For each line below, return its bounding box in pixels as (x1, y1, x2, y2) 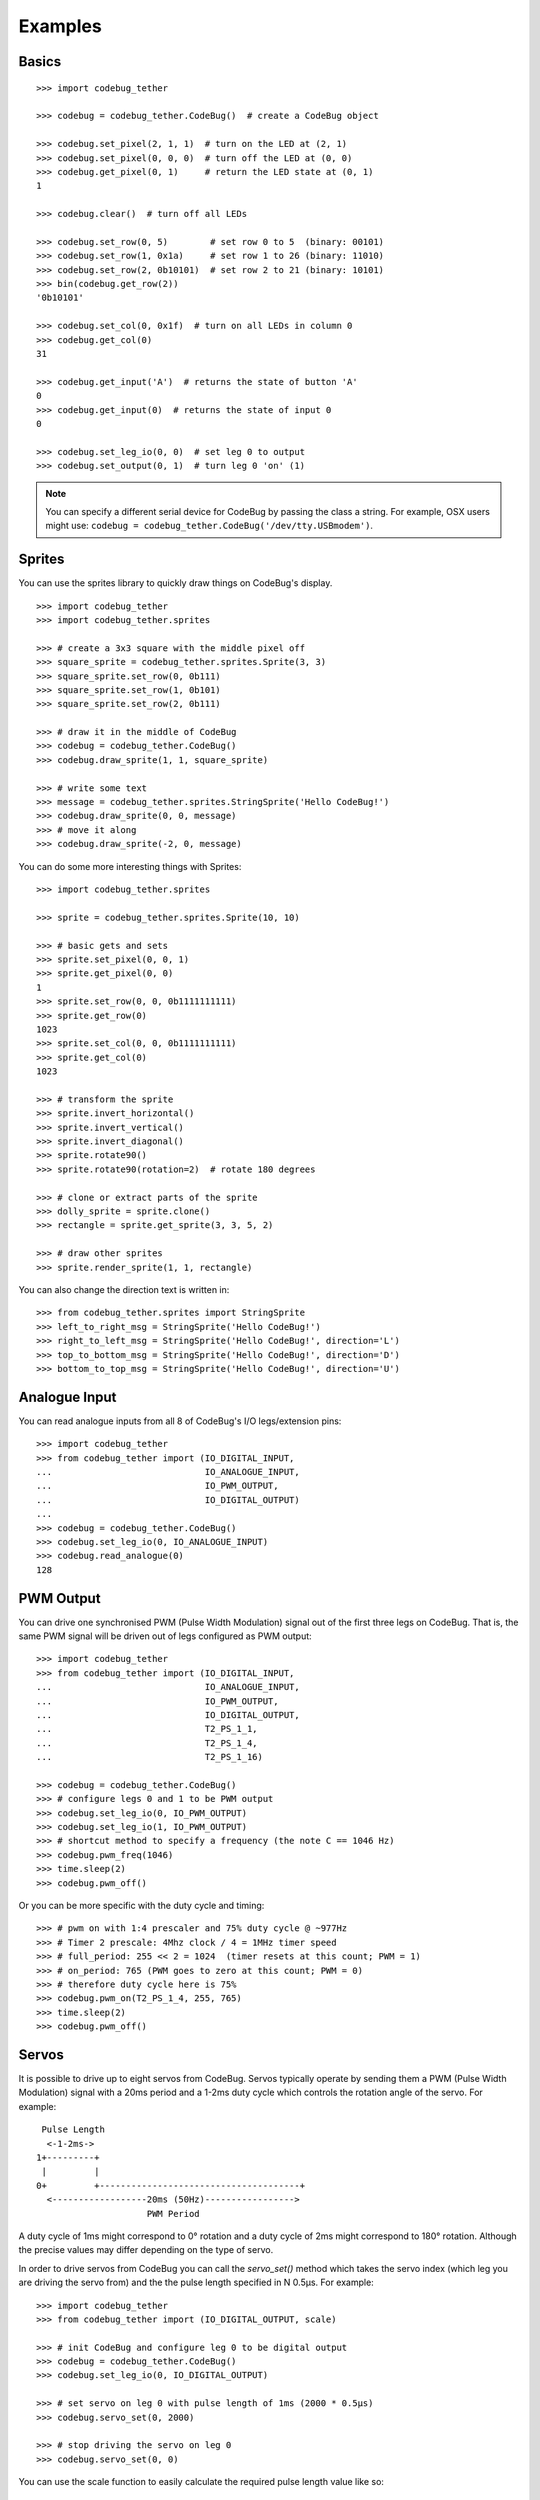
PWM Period (146, 2208, 200, 2219)
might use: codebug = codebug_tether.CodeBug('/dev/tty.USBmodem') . (45, 520, 374, 532)
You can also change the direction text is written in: (18, 1283, 230, 1295)
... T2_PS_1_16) (36, 1751, 264, 1763)
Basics (18, 53, 62, 70)
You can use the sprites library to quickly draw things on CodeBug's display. (18, 577, 333, 589)
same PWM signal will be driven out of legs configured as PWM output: (18, 1630, 312, 1642)
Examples (18, 15, 102, 37)
